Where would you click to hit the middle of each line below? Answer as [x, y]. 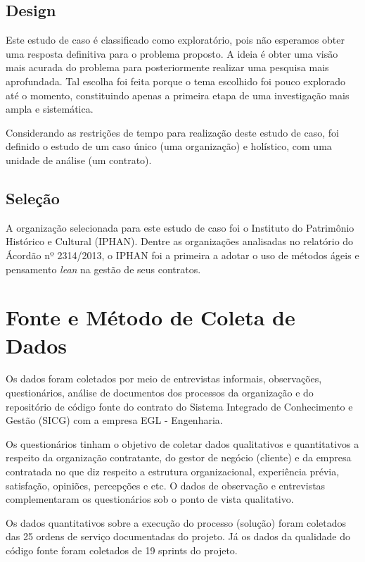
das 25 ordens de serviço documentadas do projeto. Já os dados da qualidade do [178, 536]
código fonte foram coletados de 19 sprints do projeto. [122, 550]
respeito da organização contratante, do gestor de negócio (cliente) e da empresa [179, 457]
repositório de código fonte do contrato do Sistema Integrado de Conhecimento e [179, 406]
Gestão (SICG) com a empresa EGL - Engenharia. [114, 420]
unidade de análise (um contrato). [79, 160]
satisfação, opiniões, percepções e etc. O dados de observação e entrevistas [166, 485]
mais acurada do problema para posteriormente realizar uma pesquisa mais [167, 67]
